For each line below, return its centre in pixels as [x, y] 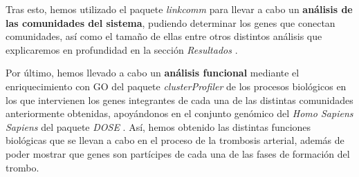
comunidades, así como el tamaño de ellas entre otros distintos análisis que [164, 36]
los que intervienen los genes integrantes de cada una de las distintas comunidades [179, 100]
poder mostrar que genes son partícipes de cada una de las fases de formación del [178, 153]
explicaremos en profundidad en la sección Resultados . [122, 49]
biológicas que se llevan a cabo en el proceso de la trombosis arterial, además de [175, 140]
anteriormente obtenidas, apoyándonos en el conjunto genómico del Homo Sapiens [179, 113]
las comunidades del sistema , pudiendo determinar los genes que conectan [171, 22]
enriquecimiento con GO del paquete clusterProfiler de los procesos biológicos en [176, 86]
